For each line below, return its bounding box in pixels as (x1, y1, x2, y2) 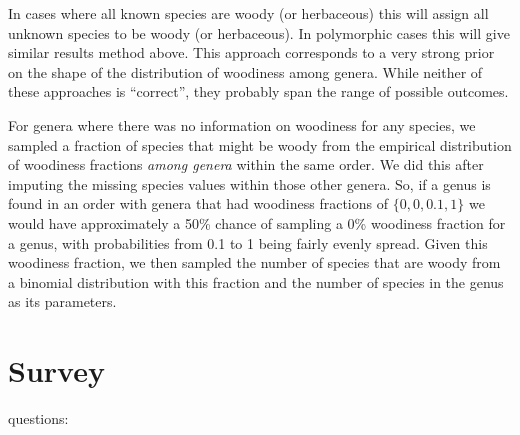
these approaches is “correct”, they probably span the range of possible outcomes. (8, 81, 509, 102)
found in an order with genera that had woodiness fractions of (8, 193, 388, 214)
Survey (8, 350, 105, 391)
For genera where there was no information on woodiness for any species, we (8, 114, 476, 135)
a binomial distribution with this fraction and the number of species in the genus (8, 271, 504, 292)
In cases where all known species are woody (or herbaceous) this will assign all (8, 3, 489, 23)
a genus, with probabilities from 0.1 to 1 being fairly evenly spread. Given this (8, 232, 488, 253)
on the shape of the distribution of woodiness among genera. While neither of (8, 61, 483, 82)
